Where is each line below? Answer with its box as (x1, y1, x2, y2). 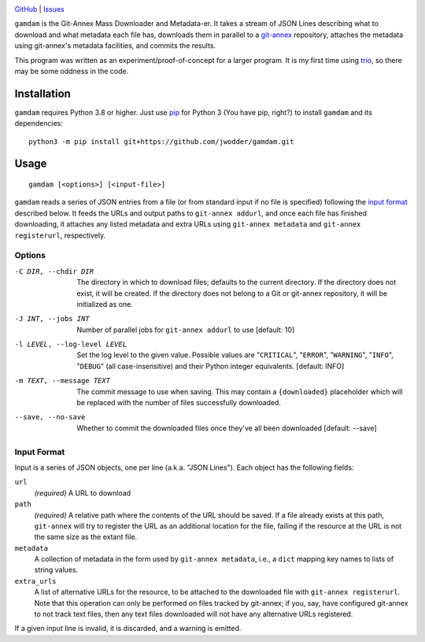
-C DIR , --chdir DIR (14, 267, 94, 275)
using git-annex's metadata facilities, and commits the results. (14, 41, 216, 50)
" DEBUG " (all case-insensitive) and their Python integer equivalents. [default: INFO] (76, 361, 345, 371)
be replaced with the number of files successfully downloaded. (76, 398, 281, 408)
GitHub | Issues (14, 5, 65, 13)
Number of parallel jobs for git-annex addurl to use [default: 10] (76, 325, 295, 334)
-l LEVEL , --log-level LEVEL (14, 340, 128, 349)
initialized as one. (76, 299, 133, 308)
